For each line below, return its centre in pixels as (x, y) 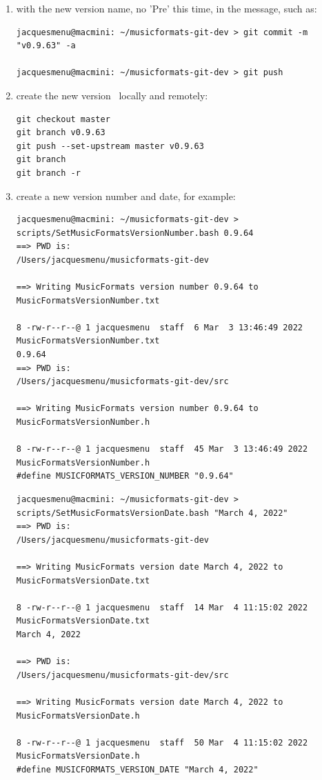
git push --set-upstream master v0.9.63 (110, 146)
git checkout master (63, 119)
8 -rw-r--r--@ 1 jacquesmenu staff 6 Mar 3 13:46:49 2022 (160, 327)
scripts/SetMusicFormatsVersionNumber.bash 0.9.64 (135, 233)
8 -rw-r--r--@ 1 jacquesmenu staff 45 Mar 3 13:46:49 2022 (162, 449)
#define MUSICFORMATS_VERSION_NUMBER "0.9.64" (125, 476)
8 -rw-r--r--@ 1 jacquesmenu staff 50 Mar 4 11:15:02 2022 (162, 742)
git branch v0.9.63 (61, 133)
